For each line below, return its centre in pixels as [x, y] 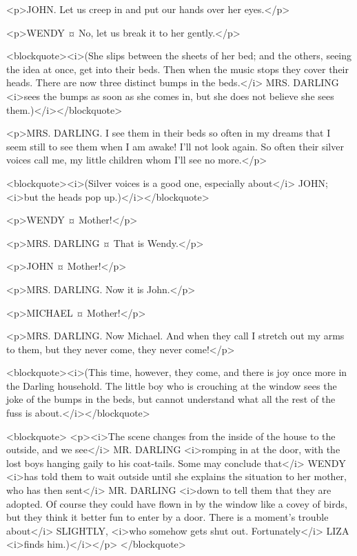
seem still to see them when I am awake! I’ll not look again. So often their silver [175, 146]
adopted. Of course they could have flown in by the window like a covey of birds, [177, 503]
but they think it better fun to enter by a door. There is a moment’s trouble [167, 517]
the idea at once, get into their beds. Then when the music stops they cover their [177, 69]
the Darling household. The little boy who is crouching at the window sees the [172, 385]
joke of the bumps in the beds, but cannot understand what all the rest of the [171, 399]
